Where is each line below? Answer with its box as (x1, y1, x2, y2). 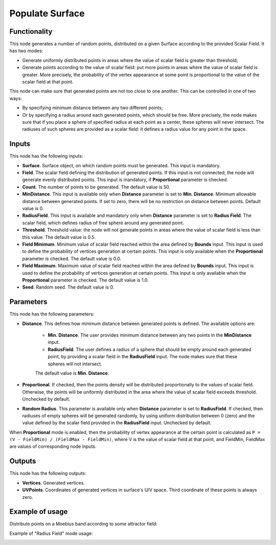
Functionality (9, 27, 53, 36)
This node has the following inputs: (9, 153, 83, 159)
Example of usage (9, 507, 68, 516)
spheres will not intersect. (48, 361, 102, 367)
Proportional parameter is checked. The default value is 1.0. (22, 277, 149, 283)
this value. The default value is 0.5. (22, 234, 96, 240)
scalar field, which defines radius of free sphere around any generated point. (22, 220, 184, 226)
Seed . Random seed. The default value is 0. (22, 284, 114, 290)
